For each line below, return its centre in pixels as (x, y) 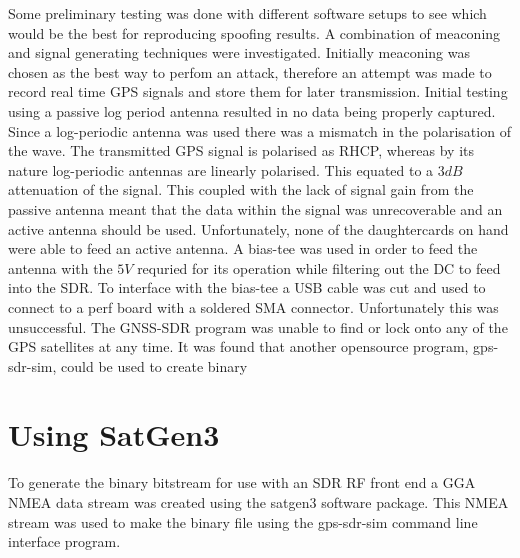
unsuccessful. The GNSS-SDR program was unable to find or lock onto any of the (258, 326)
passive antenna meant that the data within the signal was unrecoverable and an (255, 208)
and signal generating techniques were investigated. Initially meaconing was (239, 52)
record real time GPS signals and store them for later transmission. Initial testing (258, 91)
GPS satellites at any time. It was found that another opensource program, (238, 346)
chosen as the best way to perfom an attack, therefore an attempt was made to (250, 71)
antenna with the (60, 267)
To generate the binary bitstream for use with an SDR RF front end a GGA (242, 482)
